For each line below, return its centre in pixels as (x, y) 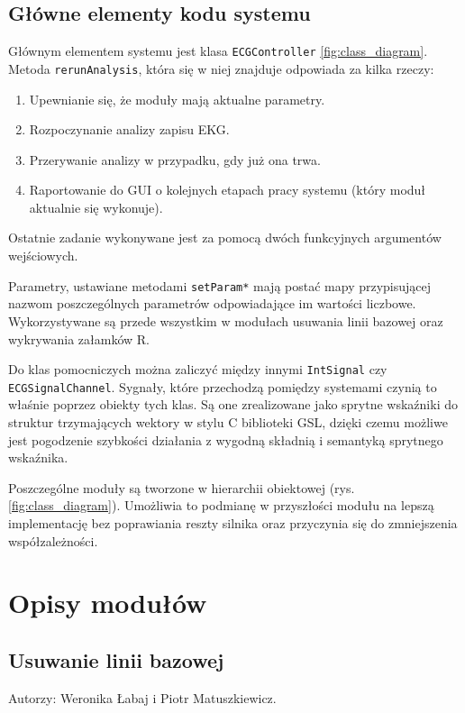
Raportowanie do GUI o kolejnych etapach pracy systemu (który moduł (228, 190)
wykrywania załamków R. (79, 338)
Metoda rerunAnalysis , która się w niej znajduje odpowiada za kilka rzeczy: (221, 68)
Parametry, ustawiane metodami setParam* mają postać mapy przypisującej (220, 285)
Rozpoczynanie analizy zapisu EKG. (129, 129)
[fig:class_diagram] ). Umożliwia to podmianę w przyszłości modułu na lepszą (221, 505)
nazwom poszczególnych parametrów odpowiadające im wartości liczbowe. (212, 303)
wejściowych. (43, 256)
